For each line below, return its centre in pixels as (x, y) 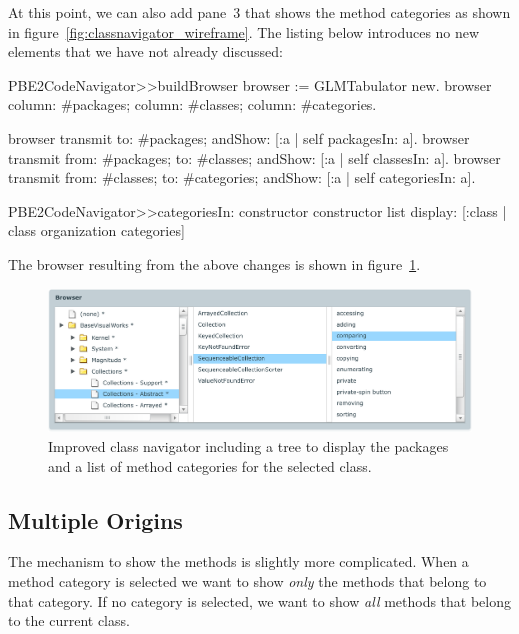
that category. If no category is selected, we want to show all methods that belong (260, 600)
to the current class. (69, 620)
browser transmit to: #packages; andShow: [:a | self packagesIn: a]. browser (239, 137)
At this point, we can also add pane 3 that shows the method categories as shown (259, 12)
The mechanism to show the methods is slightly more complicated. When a (238, 561)
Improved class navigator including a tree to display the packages (248, 445)
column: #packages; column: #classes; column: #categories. (192, 104)
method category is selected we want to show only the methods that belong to (247, 580)
